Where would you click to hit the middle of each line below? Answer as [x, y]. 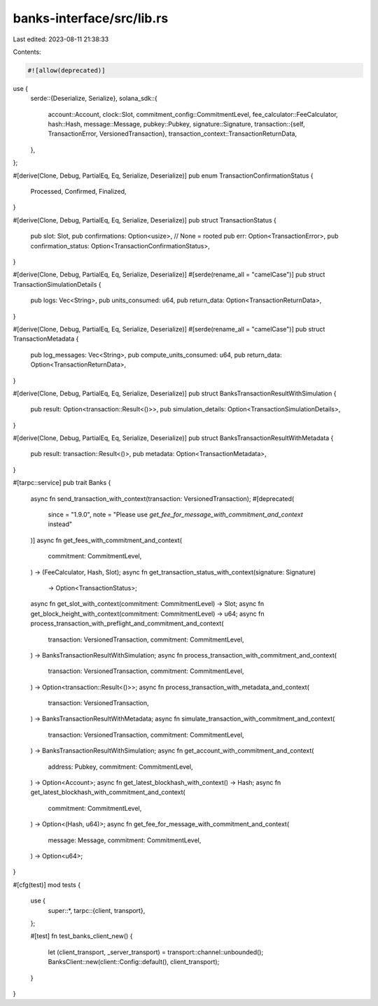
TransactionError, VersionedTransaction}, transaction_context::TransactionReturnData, [173, 134]
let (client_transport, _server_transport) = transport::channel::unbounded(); [156, 952]
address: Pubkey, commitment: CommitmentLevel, [120, 767]
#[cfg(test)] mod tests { [47, 884]
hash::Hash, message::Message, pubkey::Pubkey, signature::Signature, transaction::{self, [176, 124]
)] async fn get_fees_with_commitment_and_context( [106, 540]
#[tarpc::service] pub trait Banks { [62, 483]
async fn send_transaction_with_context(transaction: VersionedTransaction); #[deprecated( [162, 498]
